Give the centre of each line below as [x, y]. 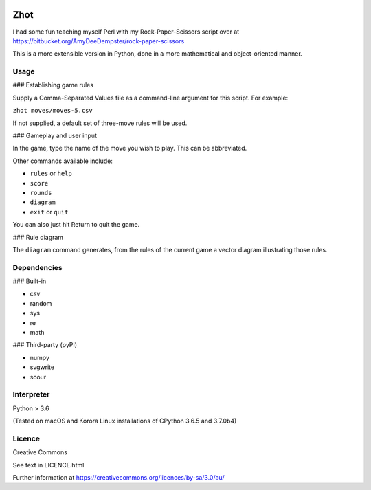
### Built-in [30, 281]
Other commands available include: [63, 161]
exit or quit [49, 212]
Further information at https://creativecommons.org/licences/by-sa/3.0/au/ [119, 478]
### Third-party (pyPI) [45, 345]
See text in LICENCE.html [48, 465]
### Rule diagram [38, 237]
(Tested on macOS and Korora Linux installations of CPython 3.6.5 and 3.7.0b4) [125, 421]
